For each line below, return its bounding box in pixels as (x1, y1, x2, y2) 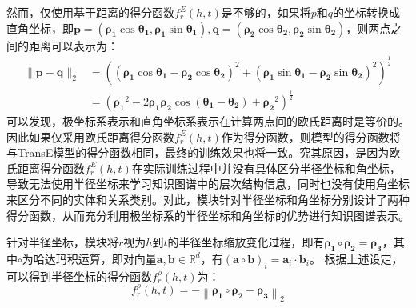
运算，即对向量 (78, 250, 157, 266)
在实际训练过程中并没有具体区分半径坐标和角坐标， (131, 159, 401, 176)
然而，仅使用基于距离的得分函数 (6, 4, 174, 20)
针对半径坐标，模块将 (6, 234, 118, 250)
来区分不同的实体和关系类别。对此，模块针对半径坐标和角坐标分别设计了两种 (6, 190, 410, 207)
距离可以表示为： (28, 37, 118, 54)
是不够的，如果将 (221, 4, 311, 20)
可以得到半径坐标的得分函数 (6, 267, 152, 284)
